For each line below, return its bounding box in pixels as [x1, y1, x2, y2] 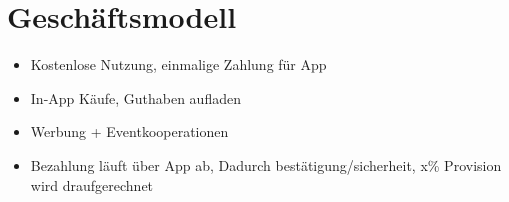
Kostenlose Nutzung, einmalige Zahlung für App [30, 54, 327, 75]
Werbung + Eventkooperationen [30, 121, 229, 142]
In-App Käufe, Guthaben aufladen [30, 87, 241, 108]
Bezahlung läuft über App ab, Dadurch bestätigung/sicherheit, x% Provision [30, 154, 502, 175]
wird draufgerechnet [30, 174, 154, 195]
